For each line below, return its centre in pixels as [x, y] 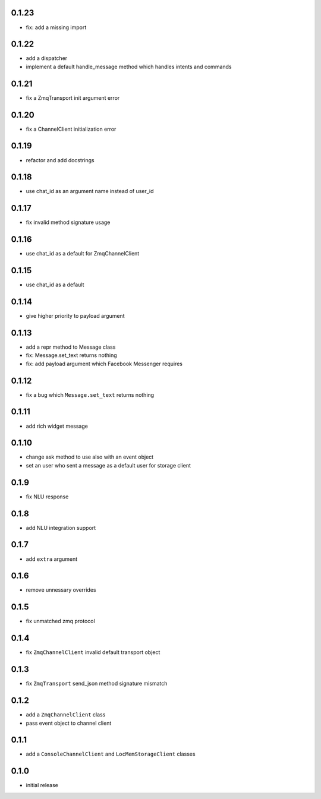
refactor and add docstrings [60, 160]
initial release [42, 785]
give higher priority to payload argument [75, 316]
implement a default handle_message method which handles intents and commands [129, 67]
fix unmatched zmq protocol [60, 621]
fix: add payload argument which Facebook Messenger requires [104, 364]
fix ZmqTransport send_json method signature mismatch [97, 684]
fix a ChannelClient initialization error [71, 129]
